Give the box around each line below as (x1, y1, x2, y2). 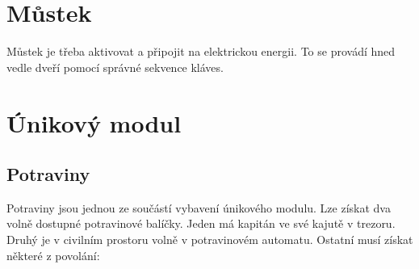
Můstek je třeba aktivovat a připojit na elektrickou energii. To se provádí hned (6, 43, 396, 60)
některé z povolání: (6, 246, 100, 263)
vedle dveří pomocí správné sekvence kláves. (6, 58, 224, 75)
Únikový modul (6, 106, 182, 139)
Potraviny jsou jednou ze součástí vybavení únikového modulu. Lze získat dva (6, 199, 391, 216)
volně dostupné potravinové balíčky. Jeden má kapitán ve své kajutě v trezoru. (6, 215, 396, 232)
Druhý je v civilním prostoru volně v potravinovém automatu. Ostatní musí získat (6, 231, 413, 248)
